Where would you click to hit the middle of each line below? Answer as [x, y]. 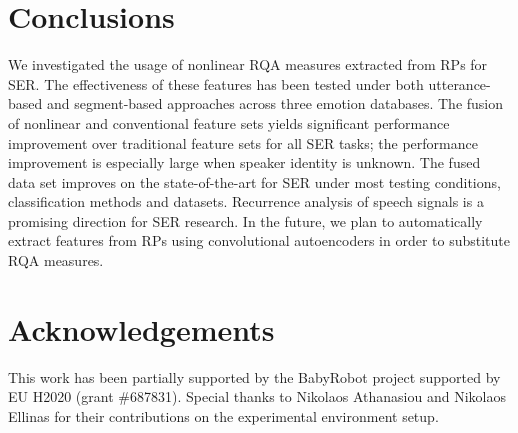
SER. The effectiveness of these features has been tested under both [216, 83]
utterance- [459, 83]
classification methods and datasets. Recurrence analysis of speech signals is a [246, 201]
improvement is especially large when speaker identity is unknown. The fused [244, 162]
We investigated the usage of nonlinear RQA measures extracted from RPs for [248, 64]
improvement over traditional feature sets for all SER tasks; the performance [243, 142]
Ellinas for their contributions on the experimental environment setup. [223, 415]
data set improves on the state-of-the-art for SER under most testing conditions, [254, 181]
